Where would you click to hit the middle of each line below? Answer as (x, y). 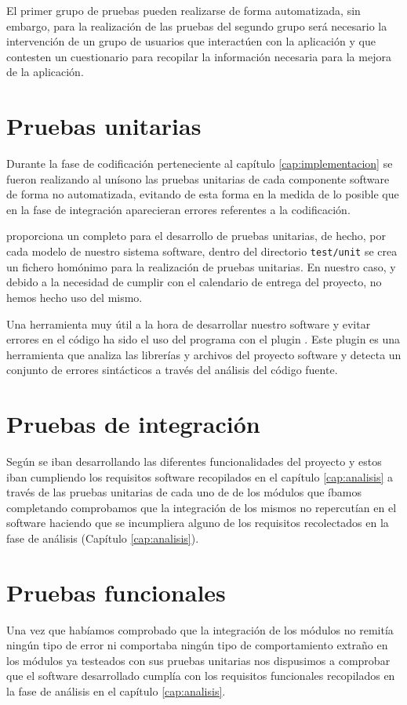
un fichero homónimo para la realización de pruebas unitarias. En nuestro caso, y (201, 266)
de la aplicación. (45, 72)
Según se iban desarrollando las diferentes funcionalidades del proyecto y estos (194, 461)
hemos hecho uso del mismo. (74, 297)
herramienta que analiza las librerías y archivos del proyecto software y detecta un (204, 354)
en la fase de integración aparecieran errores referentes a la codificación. (178, 209)
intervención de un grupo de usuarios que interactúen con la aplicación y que (191, 41)
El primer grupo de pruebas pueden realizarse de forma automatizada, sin (184, 10)
